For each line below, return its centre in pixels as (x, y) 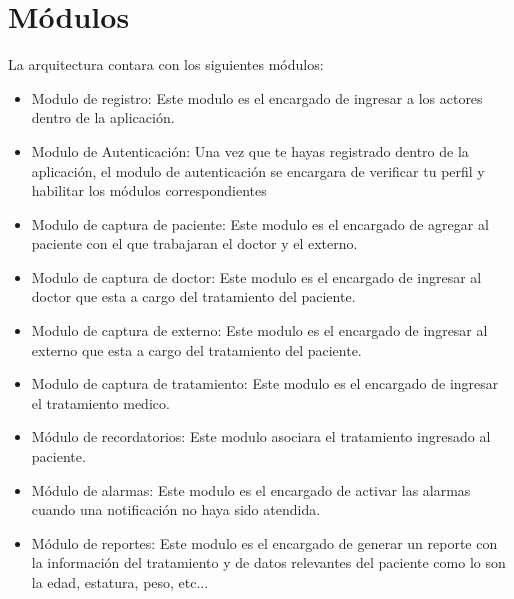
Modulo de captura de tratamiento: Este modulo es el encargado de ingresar (265, 383)
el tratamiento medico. (100, 402)
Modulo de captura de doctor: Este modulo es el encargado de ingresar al (256, 276)
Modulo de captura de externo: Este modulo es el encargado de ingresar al (259, 330)
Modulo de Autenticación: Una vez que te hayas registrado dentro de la (250, 150)
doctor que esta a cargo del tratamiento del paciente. (193, 296)
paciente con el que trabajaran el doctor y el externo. (194, 243)
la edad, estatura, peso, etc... (120, 582)
